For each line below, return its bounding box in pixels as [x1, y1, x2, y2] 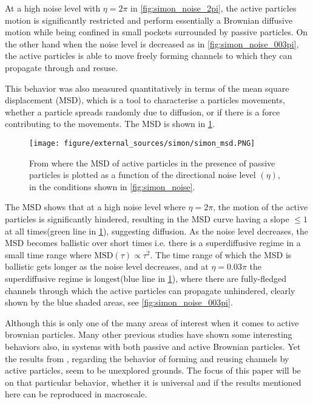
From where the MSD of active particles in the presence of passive [29, 156, 275, 169]
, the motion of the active [213, 200, 308, 213]
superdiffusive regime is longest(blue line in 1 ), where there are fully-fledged [5, 272, 287, 284]
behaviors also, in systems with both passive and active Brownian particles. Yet [5, 340, 301, 352]
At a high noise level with [5, 2, 101, 14]
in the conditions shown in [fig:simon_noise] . [29, 180, 195, 193]
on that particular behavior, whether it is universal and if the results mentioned [5, 375, 301, 388]
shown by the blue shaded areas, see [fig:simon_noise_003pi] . [5, 296, 233, 309]
